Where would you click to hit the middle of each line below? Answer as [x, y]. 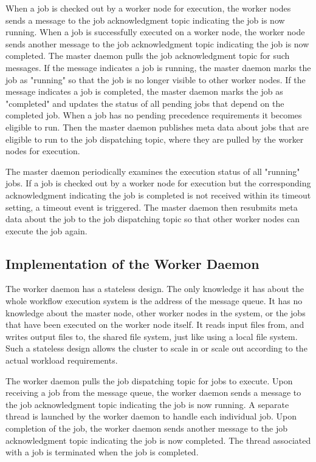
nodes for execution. [43, 151]
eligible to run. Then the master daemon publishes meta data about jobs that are [157, 127]
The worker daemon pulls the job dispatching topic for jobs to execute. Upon [149, 380]
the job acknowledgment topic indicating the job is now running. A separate [147, 404]
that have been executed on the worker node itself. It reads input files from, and [155, 324]
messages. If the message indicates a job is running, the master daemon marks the [158, 67]
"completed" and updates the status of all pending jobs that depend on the [145, 103]
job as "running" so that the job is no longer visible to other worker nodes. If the [156, 79]
